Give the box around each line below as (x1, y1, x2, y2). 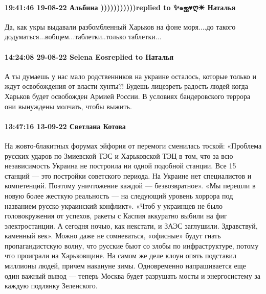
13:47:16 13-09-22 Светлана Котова (5, 120, 126, 131)
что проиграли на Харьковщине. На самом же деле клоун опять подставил (5, 250, 236, 261)
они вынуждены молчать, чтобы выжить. (5, 101, 132, 111)
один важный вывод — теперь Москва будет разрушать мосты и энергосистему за (5, 270, 261, 281)
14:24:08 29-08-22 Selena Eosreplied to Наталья (5, 51, 174, 62)
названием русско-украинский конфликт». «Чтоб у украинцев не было (5, 200, 223, 211)
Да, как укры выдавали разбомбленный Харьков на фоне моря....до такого (5, 21, 236, 32)
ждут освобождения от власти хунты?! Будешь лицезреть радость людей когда (5, 81, 248, 91)
